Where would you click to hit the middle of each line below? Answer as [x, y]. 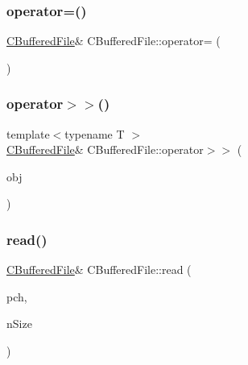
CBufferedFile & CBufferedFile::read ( [99, 270]
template [28, 133]
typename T [95, 133]
